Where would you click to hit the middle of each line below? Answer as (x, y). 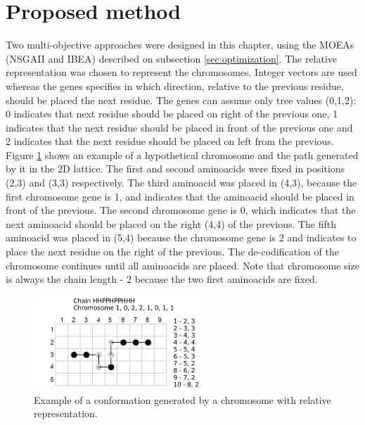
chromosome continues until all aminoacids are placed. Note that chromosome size (182, 265)
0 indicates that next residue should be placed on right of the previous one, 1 (172, 114)
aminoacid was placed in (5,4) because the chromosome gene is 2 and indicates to (181, 237)
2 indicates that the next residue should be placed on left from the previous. (170, 141)
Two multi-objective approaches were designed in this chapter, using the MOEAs (180, 45)
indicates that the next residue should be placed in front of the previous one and (179, 127)
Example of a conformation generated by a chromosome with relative (182, 399)
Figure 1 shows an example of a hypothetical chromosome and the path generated (182, 154)
